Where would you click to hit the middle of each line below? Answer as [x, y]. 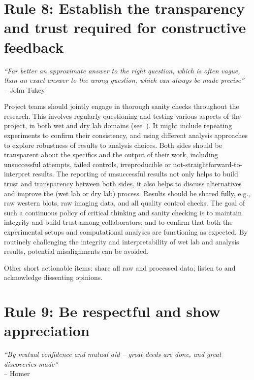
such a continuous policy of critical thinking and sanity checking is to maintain [123, 212]
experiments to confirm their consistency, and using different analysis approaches [126, 135]
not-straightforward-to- [208, 164]
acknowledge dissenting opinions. [53, 277]
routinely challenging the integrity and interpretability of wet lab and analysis [122, 241]
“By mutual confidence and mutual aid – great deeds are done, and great [113, 354]
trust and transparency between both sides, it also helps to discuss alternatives [123, 184]
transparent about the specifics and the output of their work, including [111, 155]
